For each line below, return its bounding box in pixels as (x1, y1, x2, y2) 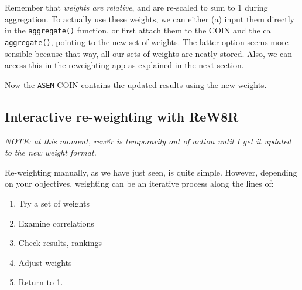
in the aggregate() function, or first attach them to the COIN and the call (5, 24, 276, 36)
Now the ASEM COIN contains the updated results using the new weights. (5, 78, 267, 90)
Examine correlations (18, 217, 94, 229)
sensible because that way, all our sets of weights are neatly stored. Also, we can (5, 47, 293, 59)
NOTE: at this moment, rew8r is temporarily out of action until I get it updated (5, 134, 291, 147)
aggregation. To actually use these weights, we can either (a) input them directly (5, 12, 294, 25)
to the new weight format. (5, 146, 97, 159)
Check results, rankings (18, 237, 102, 249)
